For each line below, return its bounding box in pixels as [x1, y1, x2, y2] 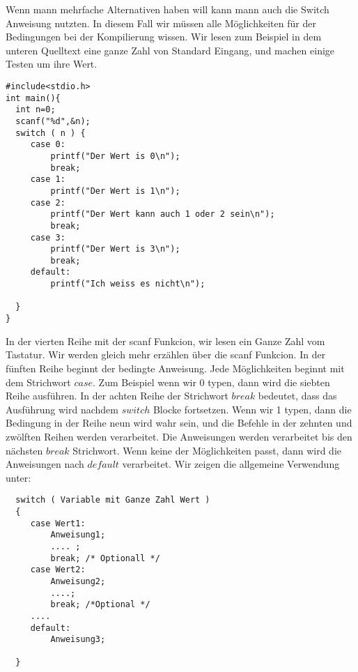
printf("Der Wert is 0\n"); [50, 151, 180, 161]
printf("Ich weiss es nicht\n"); [50, 279, 205, 289]
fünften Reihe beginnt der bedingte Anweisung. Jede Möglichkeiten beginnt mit [6, 360, 345, 375]
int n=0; [15, 105, 56, 115]
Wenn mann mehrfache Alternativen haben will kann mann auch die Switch [6, 2, 329, 16]
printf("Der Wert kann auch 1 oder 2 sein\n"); [50, 209, 275, 220]
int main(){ [6, 93, 61, 103]
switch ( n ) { [15, 128, 86, 138]
